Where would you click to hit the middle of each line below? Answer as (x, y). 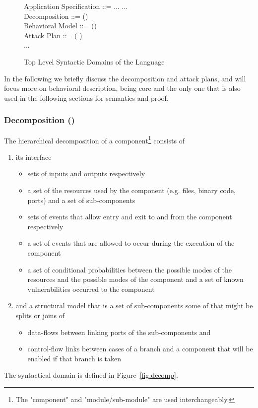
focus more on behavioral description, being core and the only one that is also (122, 88)
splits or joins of (40, 315)
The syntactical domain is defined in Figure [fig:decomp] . (91, 375)
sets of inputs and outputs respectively (86, 173)
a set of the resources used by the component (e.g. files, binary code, (131, 190)
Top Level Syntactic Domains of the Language (94, 61)
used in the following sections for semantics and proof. (86, 98)
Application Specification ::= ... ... (76, 6)
